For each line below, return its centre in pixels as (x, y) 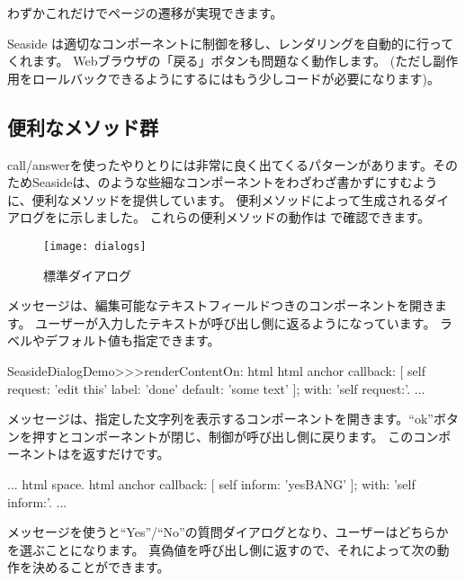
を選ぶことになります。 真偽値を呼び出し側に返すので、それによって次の (222, 549)
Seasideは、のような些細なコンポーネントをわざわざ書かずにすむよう (235, 182)
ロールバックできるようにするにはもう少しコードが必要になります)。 (236, 78)
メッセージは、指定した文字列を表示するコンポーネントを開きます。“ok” (220, 419)
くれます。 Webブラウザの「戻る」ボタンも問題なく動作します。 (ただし (220, 61)
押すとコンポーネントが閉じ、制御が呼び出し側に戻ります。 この (223, 436)
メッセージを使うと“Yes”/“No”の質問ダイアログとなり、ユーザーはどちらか (228, 532)
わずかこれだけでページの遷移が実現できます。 (145, 13)
